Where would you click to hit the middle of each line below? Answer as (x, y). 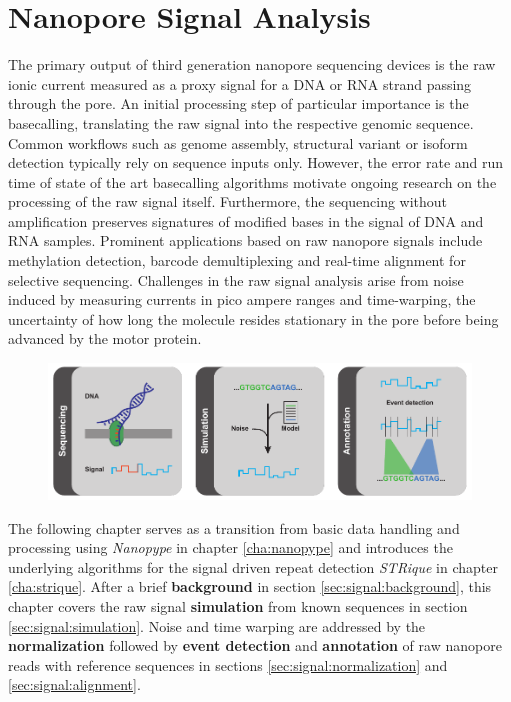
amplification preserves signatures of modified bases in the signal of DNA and (246, 220)
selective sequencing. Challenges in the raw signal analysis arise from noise (236, 279)
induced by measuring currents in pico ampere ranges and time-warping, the (242, 299)
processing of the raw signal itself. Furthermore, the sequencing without (228, 201)
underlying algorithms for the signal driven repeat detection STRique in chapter (253, 566)
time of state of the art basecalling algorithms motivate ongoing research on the (252, 181)
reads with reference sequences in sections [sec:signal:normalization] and (228, 664)
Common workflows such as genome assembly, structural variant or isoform (238, 142)
